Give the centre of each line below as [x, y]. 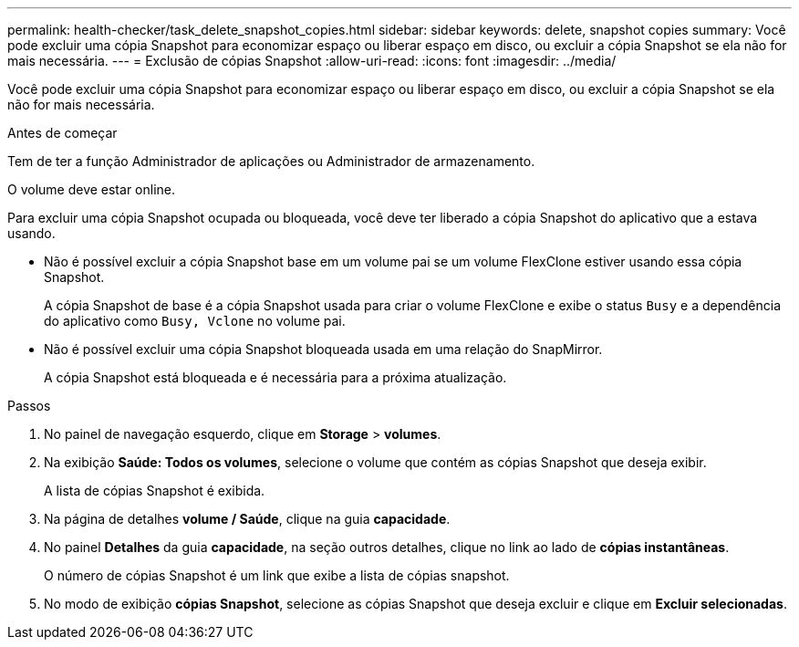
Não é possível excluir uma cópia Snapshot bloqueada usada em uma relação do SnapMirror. [323, 349]
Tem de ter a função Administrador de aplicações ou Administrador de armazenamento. [271, 161]
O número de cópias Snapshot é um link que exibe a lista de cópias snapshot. [277, 575]
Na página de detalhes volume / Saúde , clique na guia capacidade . [247, 519]
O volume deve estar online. [92, 189]
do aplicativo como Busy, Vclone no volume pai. [195, 321]
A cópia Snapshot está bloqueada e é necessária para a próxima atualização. [275, 377]
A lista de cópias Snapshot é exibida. [155, 490]
